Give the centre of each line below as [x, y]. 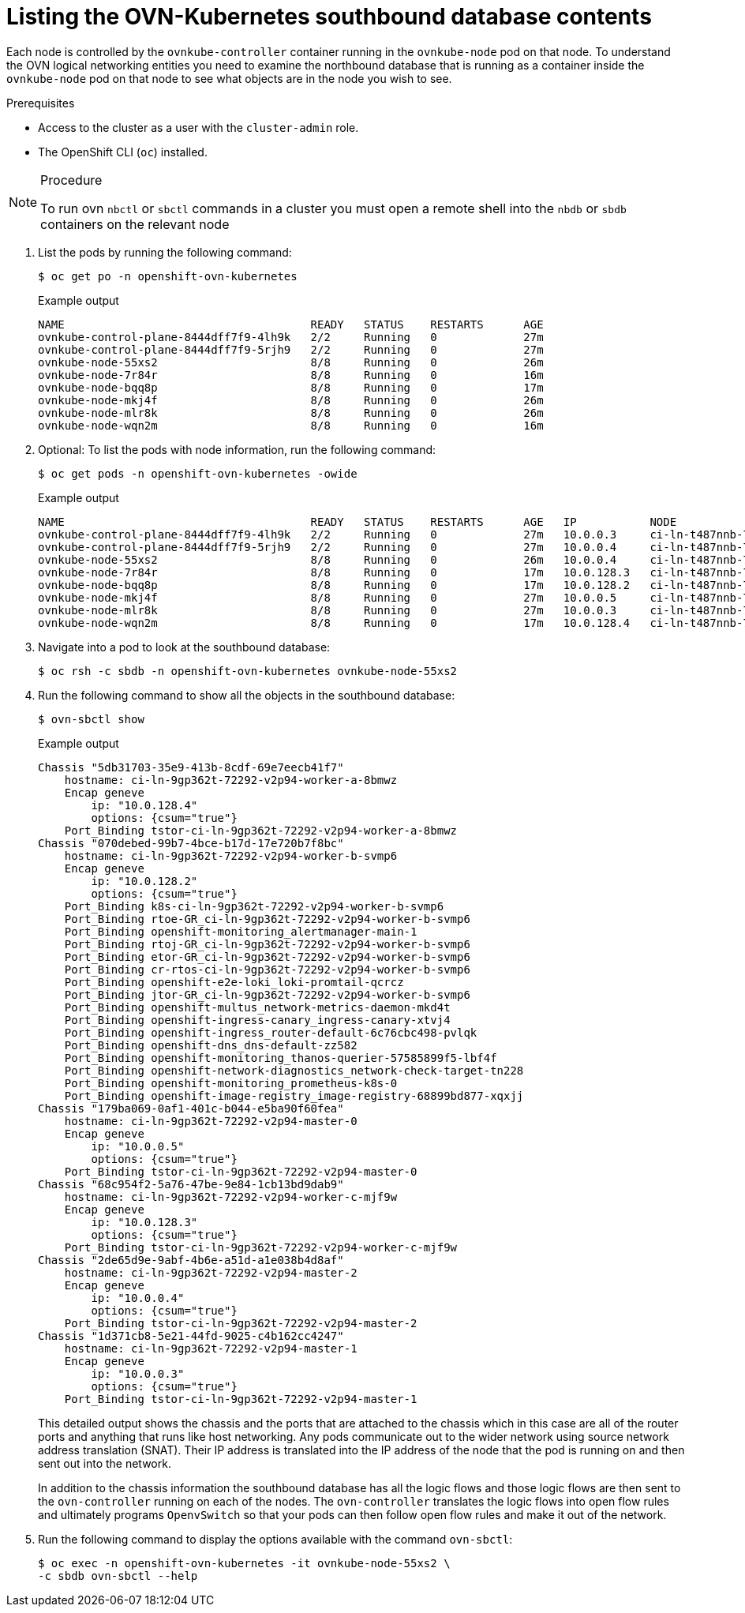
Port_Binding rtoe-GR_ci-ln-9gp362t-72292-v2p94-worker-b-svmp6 [267, 919]
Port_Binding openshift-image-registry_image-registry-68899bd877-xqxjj [294, 1095]
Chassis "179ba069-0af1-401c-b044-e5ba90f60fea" [191, 1108]
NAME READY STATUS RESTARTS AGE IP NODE [358, 521]
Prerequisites [41, 103]
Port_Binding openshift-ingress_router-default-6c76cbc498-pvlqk [271, 1032]
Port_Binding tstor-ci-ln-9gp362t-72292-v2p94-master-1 [241, 1399]
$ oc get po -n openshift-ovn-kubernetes [168, 276]
